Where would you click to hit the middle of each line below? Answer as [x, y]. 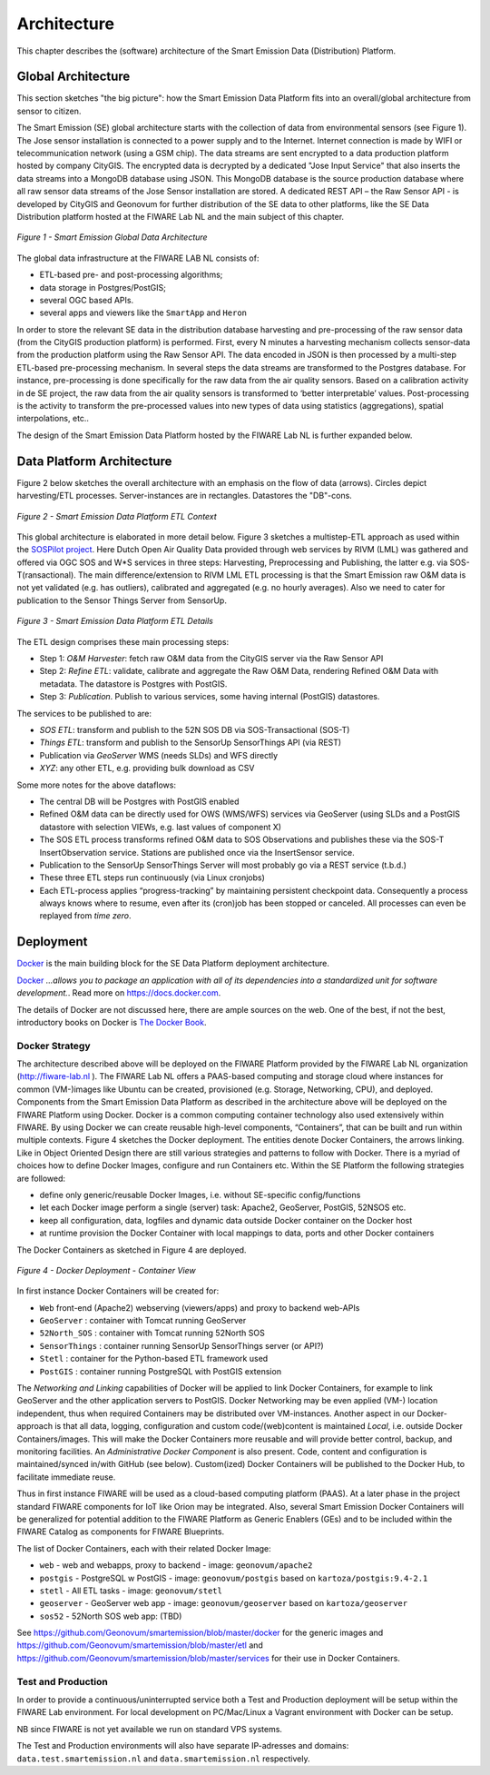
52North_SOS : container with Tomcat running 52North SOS [152, 1333]
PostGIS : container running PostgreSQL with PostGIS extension [160, 1371]
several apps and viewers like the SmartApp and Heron [143, 312]
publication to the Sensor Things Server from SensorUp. [122, 600]
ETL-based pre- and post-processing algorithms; [131, 275]
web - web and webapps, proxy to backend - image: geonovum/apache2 [176, 1565]
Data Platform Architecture [94, 461]
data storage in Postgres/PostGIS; [103, 287]
